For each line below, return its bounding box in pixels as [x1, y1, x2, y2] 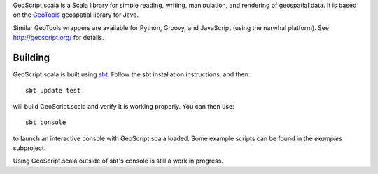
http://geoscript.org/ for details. [13, 34, 104, 42]
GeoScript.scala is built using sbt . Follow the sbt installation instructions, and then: [13, 70, 251, 79]
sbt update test [25, 86, 81, 95]
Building [13, 51, 50, 63]
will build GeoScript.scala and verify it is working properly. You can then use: [13, 102, 234, 110]
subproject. [13, 144, 46, 152]
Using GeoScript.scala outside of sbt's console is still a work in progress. [13, 156, 224, 165]
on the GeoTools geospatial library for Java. [13, 11, 139, 19]
